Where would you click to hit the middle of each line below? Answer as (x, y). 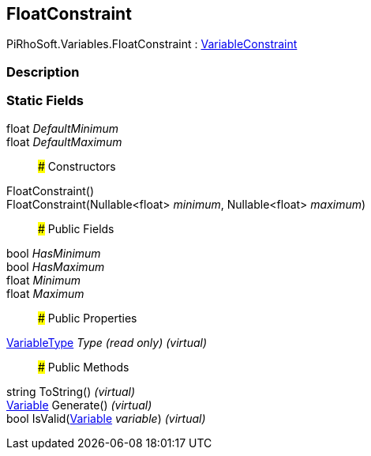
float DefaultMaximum (64, 141)
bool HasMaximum (56, 266)
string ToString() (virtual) (71, 391)
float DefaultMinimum (63, 128)
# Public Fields (76, 228)
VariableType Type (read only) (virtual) (107, 342)
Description (43, 72)
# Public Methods (84, 367)
